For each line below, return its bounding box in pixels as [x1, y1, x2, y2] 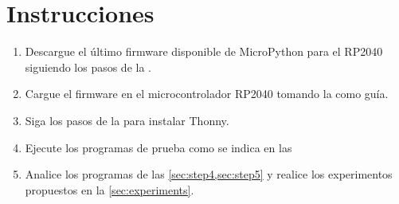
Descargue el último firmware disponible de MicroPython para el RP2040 [25, 43, 383, 60]
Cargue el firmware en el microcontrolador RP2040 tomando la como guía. [25, 85, 389, 102]
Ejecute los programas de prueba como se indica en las [25, 139, 292, 155]
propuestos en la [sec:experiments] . [25, 181, 194, 198]
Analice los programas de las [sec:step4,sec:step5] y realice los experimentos [25, 166, 393, 182]
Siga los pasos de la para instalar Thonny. [25, 112, 229, 128]
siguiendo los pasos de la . [25, 58, 151, 75]
